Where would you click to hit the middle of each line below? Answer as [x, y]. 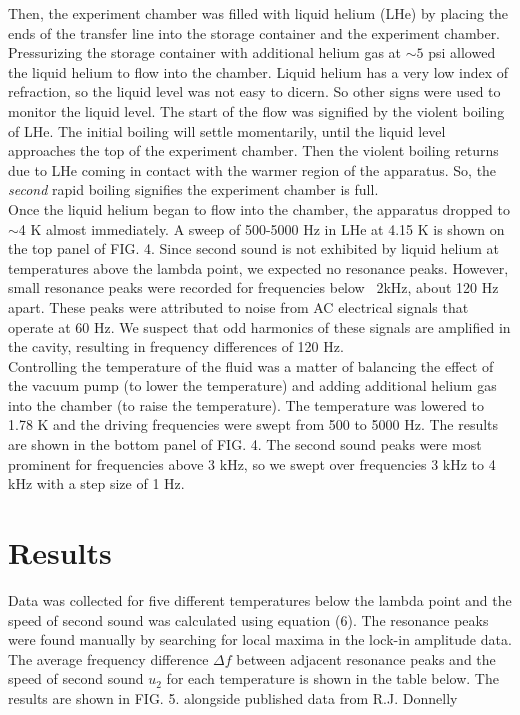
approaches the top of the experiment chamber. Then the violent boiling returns [253, 150]
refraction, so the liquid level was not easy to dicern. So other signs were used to [254, 91]
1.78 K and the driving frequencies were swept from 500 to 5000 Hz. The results [253, 424]
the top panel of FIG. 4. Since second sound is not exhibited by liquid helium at [253, 248]
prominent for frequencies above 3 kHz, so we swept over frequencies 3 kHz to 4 [252, 463]
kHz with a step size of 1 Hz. [96, 483]
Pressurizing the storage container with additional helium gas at [205, 52]
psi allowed [462, 52]
